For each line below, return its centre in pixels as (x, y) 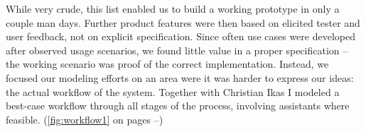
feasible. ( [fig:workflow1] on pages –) (85, 119)
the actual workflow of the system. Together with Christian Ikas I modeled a (173, 91)
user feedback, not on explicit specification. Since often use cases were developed (181, 36)
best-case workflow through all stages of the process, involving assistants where (178, 106)
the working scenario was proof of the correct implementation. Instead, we (167, 64)
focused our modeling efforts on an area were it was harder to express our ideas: (180, 77)
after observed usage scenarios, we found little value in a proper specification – (177, 50)
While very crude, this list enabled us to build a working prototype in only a (173, 8)
